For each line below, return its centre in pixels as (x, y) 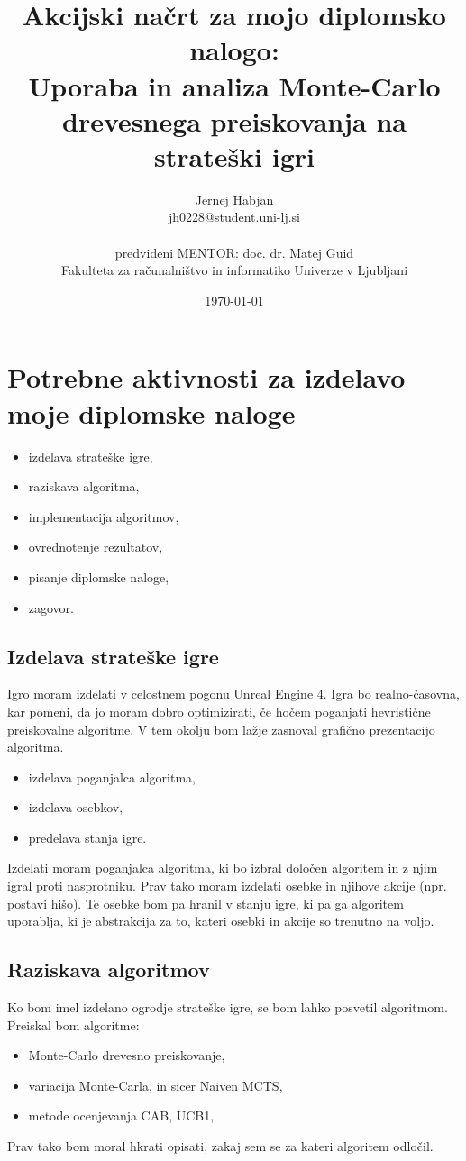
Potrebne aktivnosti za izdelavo (206, 377)
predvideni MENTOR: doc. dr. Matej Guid (234, 252)
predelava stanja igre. (87, 837)
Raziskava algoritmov (109, 969)
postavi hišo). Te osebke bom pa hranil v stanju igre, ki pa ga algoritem (206, 903)
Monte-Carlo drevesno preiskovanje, (127, 1055)
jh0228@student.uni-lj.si (234, 217)
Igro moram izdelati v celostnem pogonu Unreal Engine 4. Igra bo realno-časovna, (233, 694)
